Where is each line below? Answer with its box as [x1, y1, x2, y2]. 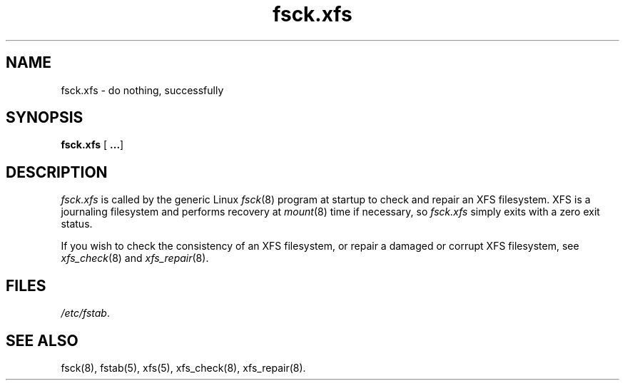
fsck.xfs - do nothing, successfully [61, 83, 224, 96]
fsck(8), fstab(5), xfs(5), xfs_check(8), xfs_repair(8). [61, 361, 306, 374]
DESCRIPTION [6, 163, 108, 181]
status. [61, 218, 93, 230]
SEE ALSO [6, 331, 78, 350]
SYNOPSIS [6, 108, 83, 127]
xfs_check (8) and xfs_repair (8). [61, 252, 209, 265]
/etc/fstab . [61, 307, 110, 320]
